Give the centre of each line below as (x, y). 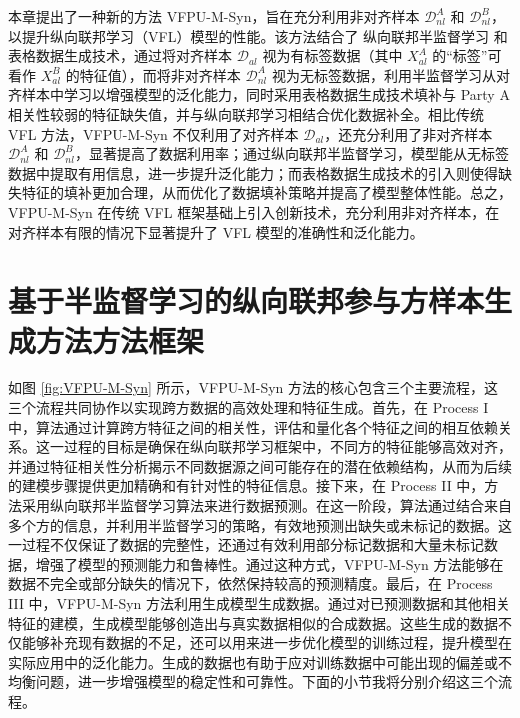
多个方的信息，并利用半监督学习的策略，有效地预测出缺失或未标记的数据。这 (260, 524)
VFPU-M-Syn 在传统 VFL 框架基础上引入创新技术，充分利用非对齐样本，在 (254, 211)
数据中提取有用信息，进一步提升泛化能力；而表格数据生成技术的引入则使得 (253, 172)
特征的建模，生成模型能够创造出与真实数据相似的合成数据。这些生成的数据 (253, 622)
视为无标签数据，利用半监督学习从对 (390, 74)
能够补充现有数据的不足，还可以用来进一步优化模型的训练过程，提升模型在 (266, 642)
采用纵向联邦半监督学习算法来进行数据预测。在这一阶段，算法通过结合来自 (266, 505)
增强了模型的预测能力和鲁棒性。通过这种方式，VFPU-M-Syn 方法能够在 (269, 563)
